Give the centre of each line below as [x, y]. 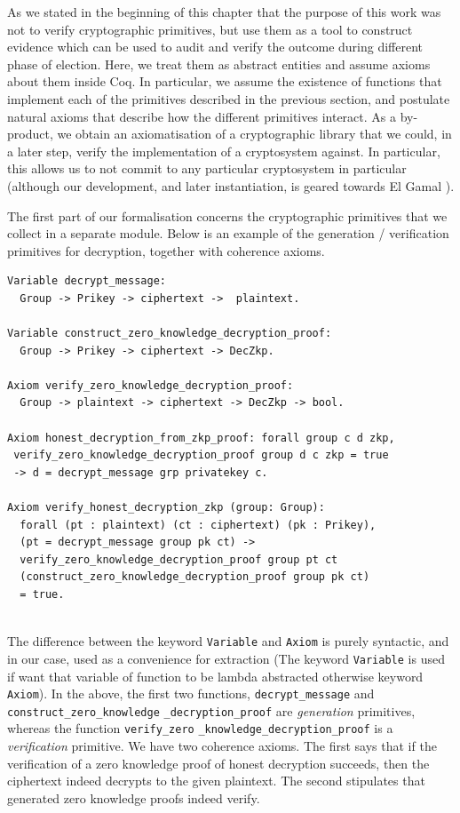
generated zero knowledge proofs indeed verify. [134, 797]
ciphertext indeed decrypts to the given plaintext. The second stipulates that [216, 781]
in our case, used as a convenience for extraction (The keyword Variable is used [226, 658]
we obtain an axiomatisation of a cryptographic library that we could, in [254, 134]
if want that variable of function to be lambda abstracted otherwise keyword [215, 676]
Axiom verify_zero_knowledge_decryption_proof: [151, 385]
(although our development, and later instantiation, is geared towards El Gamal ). [231, 185]
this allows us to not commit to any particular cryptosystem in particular [207, 168]
